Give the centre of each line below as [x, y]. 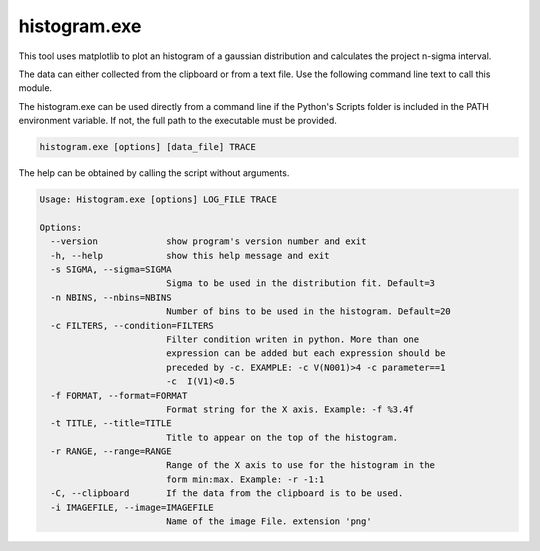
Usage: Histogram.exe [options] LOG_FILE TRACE [158, 199]
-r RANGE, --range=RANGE [111, 451]
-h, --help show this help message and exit [190, 255]
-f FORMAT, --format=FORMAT [119, 395]
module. [35, 88]
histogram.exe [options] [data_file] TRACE [148, 147]
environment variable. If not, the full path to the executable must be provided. [177, 121]
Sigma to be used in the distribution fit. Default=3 [300, 283]
